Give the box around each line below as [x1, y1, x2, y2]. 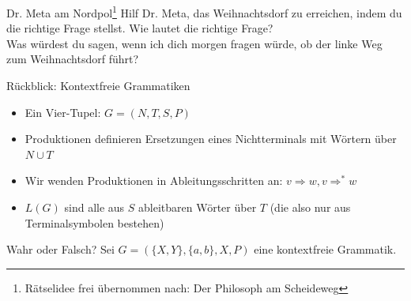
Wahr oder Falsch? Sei [6, 241, 115, 258]
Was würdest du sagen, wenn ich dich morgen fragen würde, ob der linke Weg [6, 35, 383, 51]
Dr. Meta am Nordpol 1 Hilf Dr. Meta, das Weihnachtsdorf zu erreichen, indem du [6, 2, 402, 21]
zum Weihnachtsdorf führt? [6, 51, 139, 67]
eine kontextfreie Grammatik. [254, 241, 397, 258]
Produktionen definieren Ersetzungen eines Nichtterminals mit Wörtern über [25, 130, 397, 147]
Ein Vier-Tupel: [25, 103, 101, 120]
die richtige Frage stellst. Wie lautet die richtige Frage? [6, 20, 273, 36]
